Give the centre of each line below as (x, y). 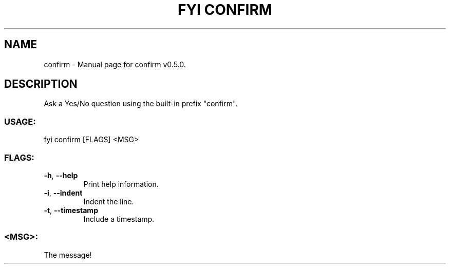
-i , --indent (63, 193)
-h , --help (61, 175)
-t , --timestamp (71, 210)
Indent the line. (109, 201)
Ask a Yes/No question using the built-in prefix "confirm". (141, 104)
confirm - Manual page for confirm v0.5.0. (115, 64)
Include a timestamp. (119, 219)
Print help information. (121, 184)
